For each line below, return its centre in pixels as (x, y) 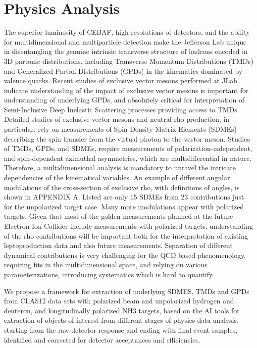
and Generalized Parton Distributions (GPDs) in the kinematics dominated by (123, 71)
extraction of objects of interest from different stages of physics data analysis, (122, 320)
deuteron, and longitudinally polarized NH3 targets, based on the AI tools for (122, 310)
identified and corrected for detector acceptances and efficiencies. (102, 339)
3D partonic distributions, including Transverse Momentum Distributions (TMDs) (129, 61)
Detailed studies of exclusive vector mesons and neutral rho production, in (117, 119)
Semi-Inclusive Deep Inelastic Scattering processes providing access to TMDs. (122, 109)
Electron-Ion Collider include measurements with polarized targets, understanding (128, 226)
